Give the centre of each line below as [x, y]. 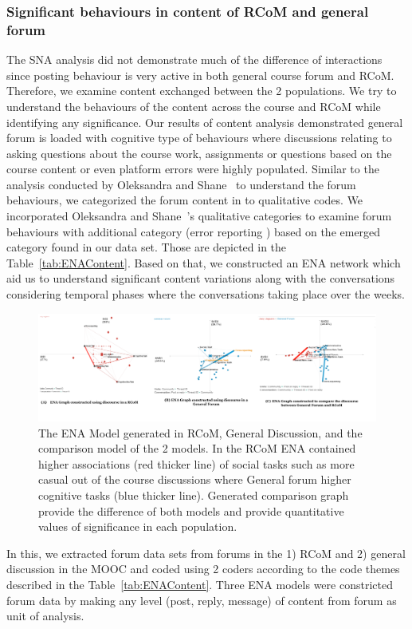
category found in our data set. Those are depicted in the [147, 247]
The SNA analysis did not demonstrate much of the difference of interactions [194, 59]
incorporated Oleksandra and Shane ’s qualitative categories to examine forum [199, 216]
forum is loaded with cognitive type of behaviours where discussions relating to [199, 138]
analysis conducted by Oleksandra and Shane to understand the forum [181, 184]
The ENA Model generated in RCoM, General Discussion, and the [200, 432]
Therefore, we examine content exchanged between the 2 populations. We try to [202, 91]
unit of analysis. [45, 616]
